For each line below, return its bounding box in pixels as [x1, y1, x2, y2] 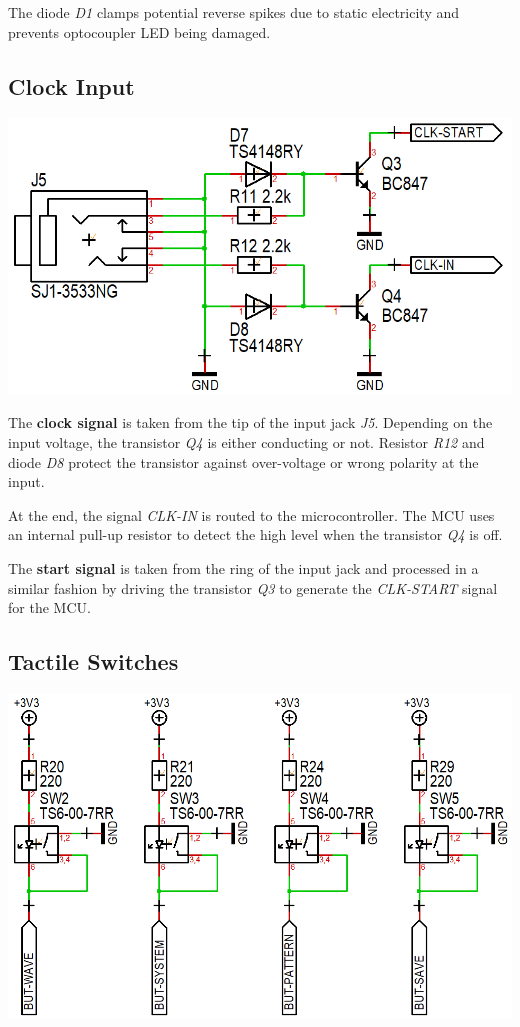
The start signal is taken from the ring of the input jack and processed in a [8, 557, 479, 578]
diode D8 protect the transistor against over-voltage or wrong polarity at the [8, 451, 479, 472]
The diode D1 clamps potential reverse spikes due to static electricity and [8, 2, 460, 22]
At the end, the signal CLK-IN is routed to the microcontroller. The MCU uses [8, 504, 495, 525]
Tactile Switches [8, 646, 179, 677]
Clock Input [8, 70, 135, 101]
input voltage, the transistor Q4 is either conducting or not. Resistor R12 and [8, 432, 485, 453]
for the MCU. [8, 597, 91, 618]
